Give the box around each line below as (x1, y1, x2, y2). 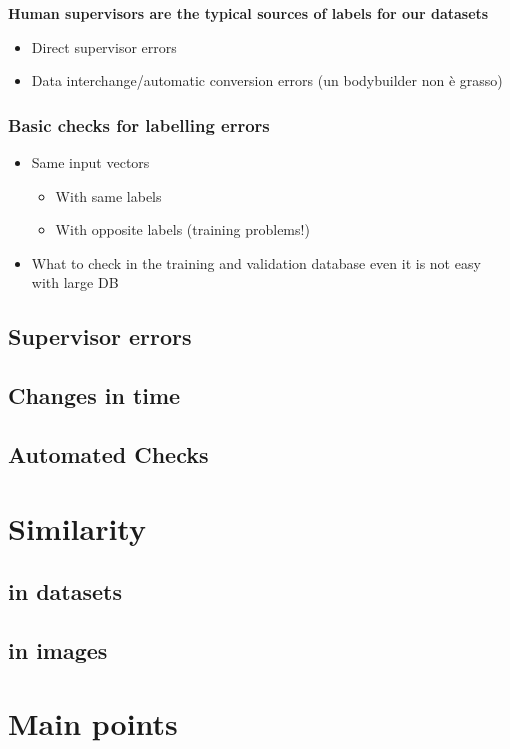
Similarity (8, 507, 146, 548)
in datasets (8, 576, 122, 607)
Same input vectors (31, 152, 150, 172)
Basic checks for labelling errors (8, 112, 270, 137)
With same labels (55, 185, 162, 206)
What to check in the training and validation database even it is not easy (31, 252, 481, 273)
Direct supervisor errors (31, 36, 177, 57)
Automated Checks (8, 438, 209, 469)
